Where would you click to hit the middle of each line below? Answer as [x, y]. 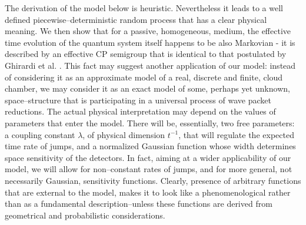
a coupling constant [40, 134]
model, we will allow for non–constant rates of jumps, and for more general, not [149, 169]
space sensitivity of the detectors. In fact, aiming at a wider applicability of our [148, 157]
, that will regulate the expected [236, 134]
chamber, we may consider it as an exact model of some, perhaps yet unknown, [147, 88]
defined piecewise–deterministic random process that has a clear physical [136, 19]
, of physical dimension [124, 134]
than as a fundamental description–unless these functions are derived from [139, 204]
